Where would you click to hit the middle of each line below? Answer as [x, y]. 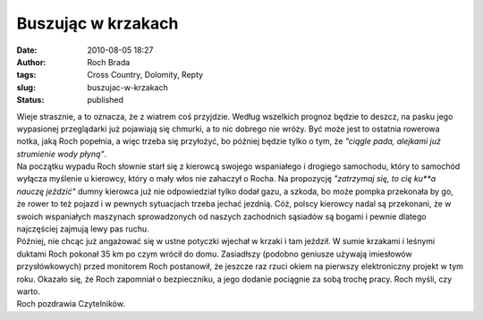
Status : [30, 100]
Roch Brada [109, 62]
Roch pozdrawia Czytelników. [71, 304]
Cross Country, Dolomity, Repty [145, 75]
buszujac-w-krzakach [128, 87]
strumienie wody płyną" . [62, 154]
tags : [26, 75]
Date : [27, 50]
